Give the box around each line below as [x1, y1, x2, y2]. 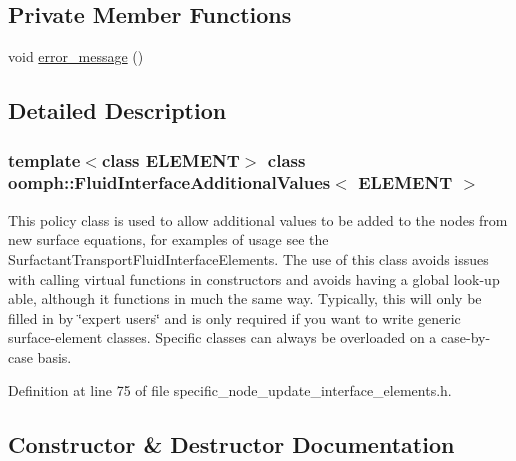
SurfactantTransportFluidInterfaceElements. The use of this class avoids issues [8, 248, 489, 269]
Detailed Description [8, 95, 227, 126]
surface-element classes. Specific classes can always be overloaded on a [8, 327, 437, 348]
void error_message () [8, 46, 144, 67]
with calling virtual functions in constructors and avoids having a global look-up [8, 268, 500, 289]
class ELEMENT [101, 147, 240, 172]
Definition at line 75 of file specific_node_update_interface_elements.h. [8, 380, 452, 401]
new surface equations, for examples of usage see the [8, 229, 329, 250]
